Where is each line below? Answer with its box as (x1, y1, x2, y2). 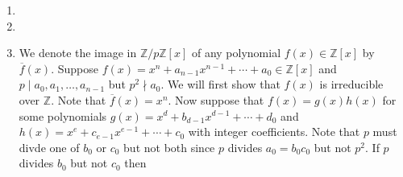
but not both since (123, 138, 215, 155)
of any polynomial (191, 44, 281, 61)
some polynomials (19, 107, 107, 124)
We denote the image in (19, 44, 137, 61)
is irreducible (319, 76, 384, 93)
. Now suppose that (168, 91, 264, 108)
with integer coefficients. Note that (188, 123, 360, 140)
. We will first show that (160, 76, 280, 93)
